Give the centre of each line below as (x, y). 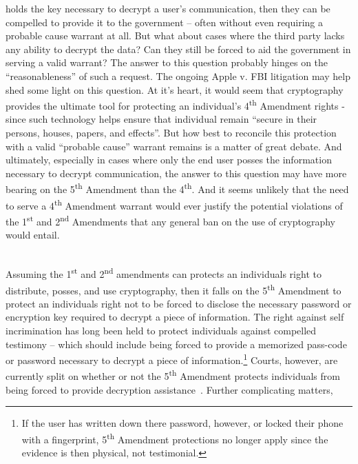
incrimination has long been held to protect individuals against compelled (161, 330)
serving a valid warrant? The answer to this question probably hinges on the (167, 62)
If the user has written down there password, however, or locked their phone (182, 423)
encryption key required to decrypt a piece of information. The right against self (175, 317)
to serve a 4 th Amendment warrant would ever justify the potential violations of (174, 204)
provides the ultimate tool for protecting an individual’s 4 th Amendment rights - (175, 104)
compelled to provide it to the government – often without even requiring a (164, 22)
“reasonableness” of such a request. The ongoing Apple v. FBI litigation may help (178, 75)
